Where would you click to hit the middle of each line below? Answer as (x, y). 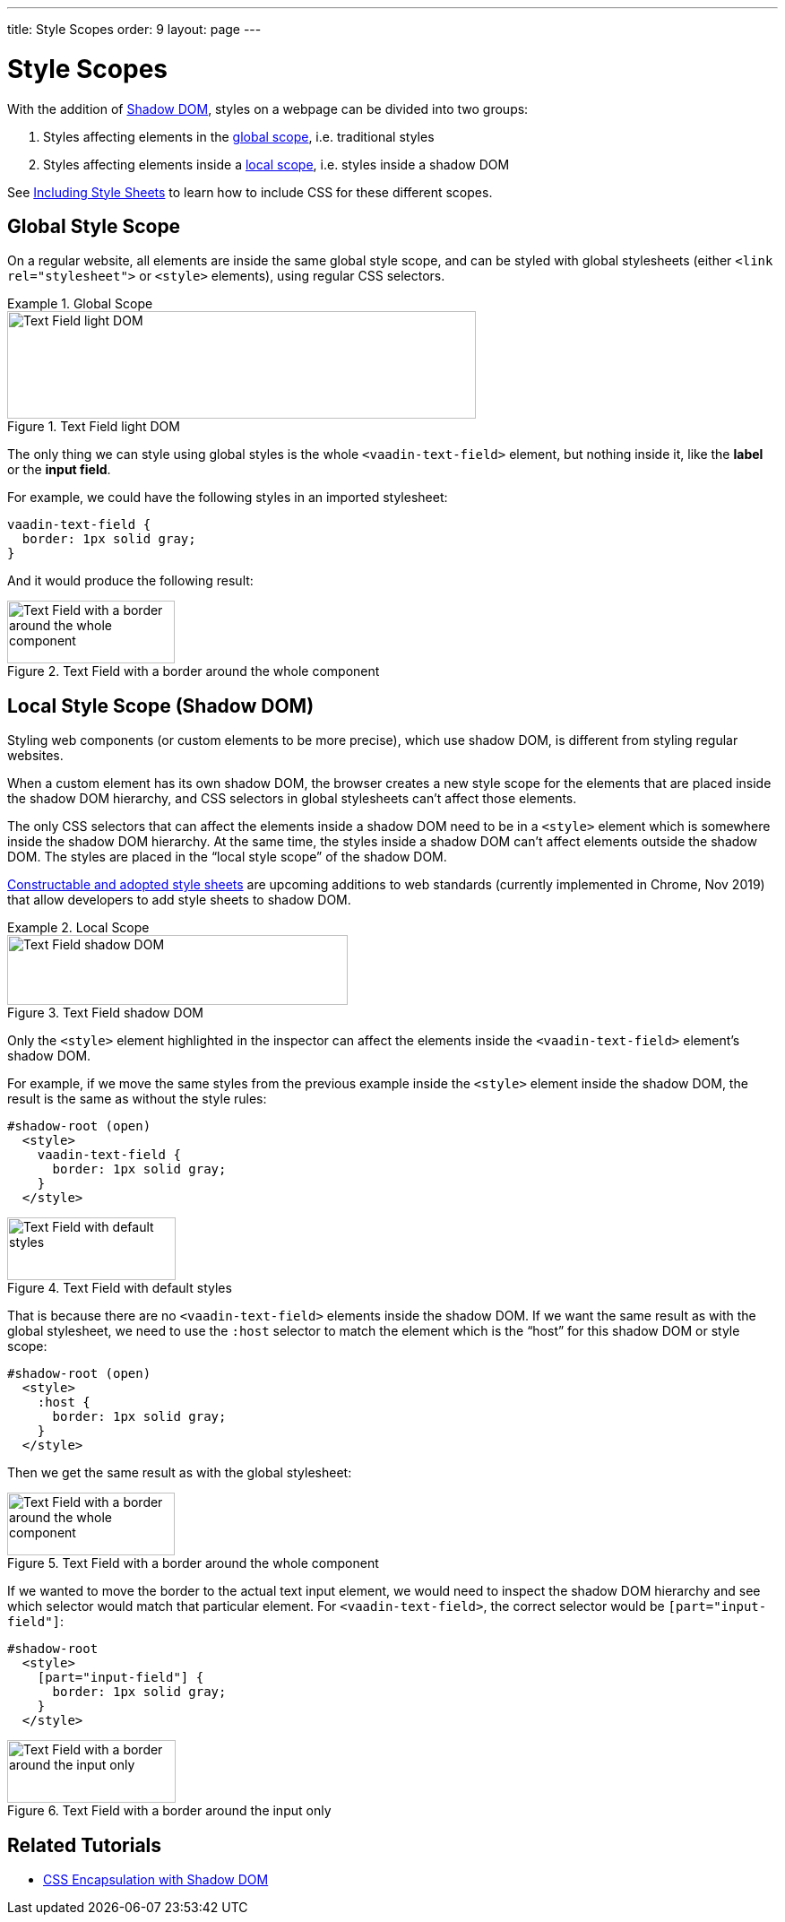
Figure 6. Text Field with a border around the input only (169, 1811)
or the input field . (59, 470)
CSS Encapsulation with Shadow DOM (156, 1880)
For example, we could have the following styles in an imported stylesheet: (228, 498)
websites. (35, 756)
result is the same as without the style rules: (137, 1099)
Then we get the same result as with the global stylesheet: (180, 1473)
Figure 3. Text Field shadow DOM (105, 1013)
